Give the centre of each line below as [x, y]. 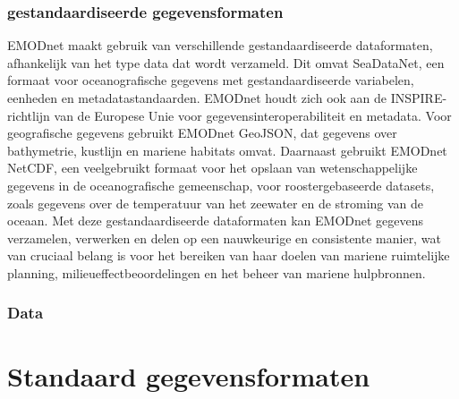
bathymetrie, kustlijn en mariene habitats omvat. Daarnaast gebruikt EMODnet [227, 150]
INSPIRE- [419, 98]
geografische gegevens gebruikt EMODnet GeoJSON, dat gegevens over [202, 133]
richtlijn [29, 115]
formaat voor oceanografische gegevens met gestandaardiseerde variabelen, [211, 80]
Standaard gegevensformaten [189, 375]
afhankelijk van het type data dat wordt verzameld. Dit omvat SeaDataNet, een [226, 62]
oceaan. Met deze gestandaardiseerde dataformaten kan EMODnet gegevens [216, 221]
